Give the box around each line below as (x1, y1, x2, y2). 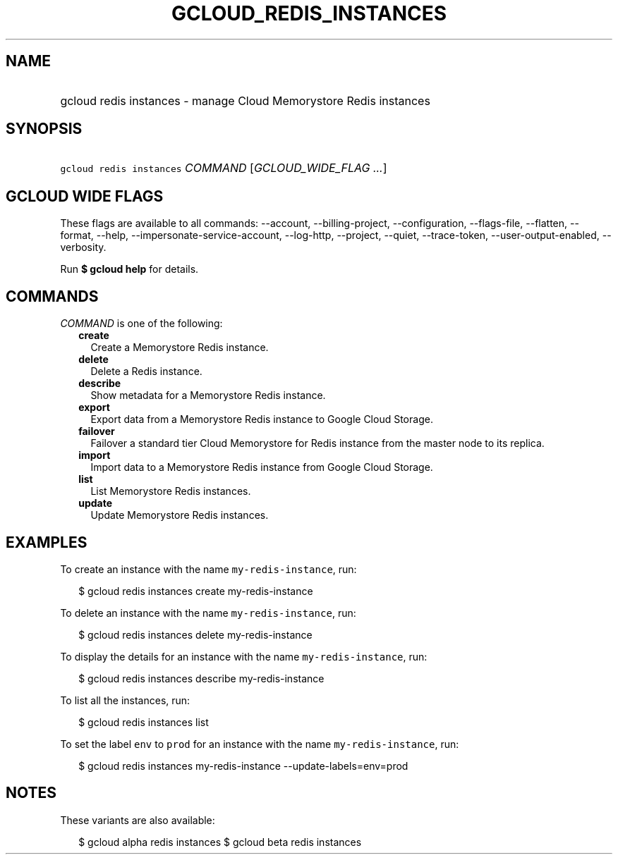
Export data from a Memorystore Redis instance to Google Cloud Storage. (90, 413, 433, 426)
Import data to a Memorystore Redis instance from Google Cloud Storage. (90, 461, 433, 474)
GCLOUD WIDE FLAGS (6, 187, 164, 205)
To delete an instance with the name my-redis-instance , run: (60, 606, 356, 619)
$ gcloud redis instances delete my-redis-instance (78, 628, 313, 641)
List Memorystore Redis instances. (90, 485, 251, 498)
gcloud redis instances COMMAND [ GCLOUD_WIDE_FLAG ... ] (60, 161, 387, 176)
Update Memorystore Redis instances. (90, 509, 269, 522)
